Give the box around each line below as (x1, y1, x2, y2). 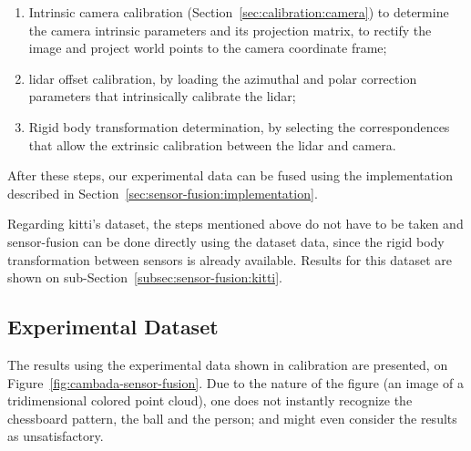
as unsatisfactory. (7, 426, 104, 446)
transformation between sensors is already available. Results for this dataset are (7, 250, 452, 269)
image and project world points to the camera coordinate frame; (28, 38, 387, 57)
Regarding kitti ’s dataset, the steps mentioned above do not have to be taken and (7, 214, 464, 233)
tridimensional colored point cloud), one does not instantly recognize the (7, 391, 413, 410)
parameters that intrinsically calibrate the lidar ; (28, 87, 296, 106)
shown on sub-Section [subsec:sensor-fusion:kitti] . (7, 268, 283, 287)
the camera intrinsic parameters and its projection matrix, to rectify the (28, 20, 432, 39)
